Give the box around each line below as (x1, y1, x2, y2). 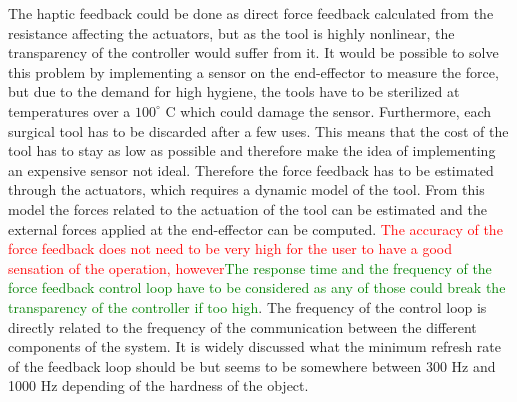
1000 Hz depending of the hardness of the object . (8, 375, 309, 396)
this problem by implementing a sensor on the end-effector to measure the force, (8, 61, 499, 82)
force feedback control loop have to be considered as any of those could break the (8, 277, 506, 298)
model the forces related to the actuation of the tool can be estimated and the (8, 198, 487, 219)
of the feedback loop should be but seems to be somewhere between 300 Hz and (8, 355, 496, 376)
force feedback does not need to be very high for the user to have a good (8, 238, 453, 259)
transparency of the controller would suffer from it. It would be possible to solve (8, 42, 499, 63)
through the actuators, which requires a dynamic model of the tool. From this (8, 179, 485, 200)
